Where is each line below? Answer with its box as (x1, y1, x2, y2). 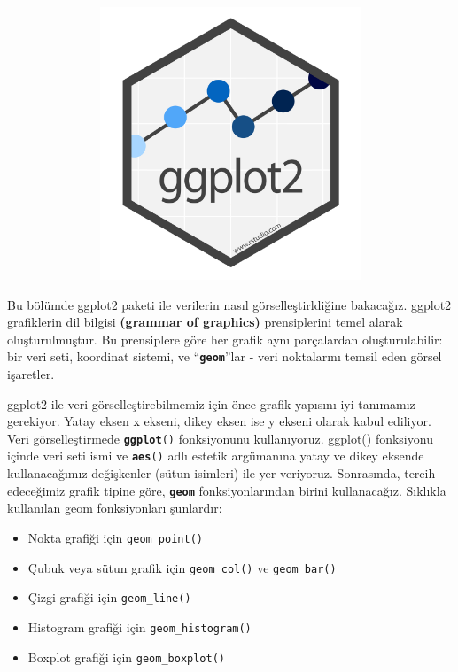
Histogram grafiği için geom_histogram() (27, 617, 252, 636)
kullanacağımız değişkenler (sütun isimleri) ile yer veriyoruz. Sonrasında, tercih (7, 464, 436, 483)
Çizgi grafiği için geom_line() (27, 588, 191, 606)
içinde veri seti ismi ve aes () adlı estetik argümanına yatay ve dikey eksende (7, 446, 424, 465)
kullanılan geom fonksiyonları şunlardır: (7, 498, 222, 517)
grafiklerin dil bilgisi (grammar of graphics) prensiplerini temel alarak (7, 313, 403, 331)
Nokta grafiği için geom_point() (27, 528, 203, 546)
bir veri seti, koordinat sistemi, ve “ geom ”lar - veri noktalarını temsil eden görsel (7, 347, 442, 366)
